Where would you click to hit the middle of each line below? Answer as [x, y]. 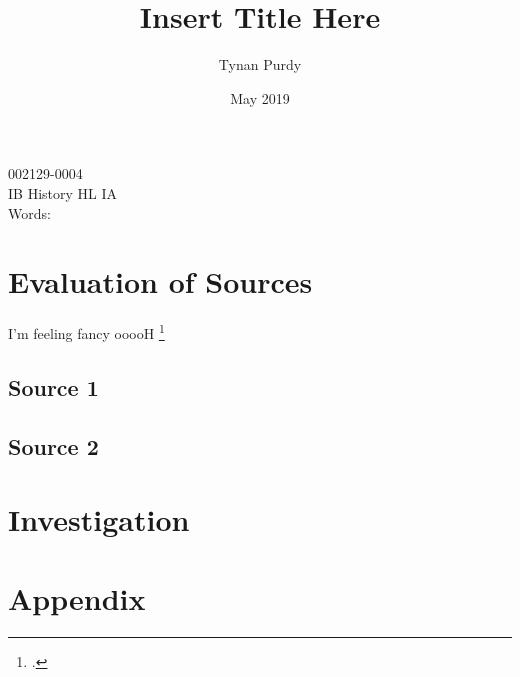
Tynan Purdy [260, 64]
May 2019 [260, 97]
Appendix [77, 597]
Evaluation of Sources [160, 281]
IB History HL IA [62, 192]
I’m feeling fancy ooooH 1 [86, 331]
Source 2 [53, 445]
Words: [29, 212]
